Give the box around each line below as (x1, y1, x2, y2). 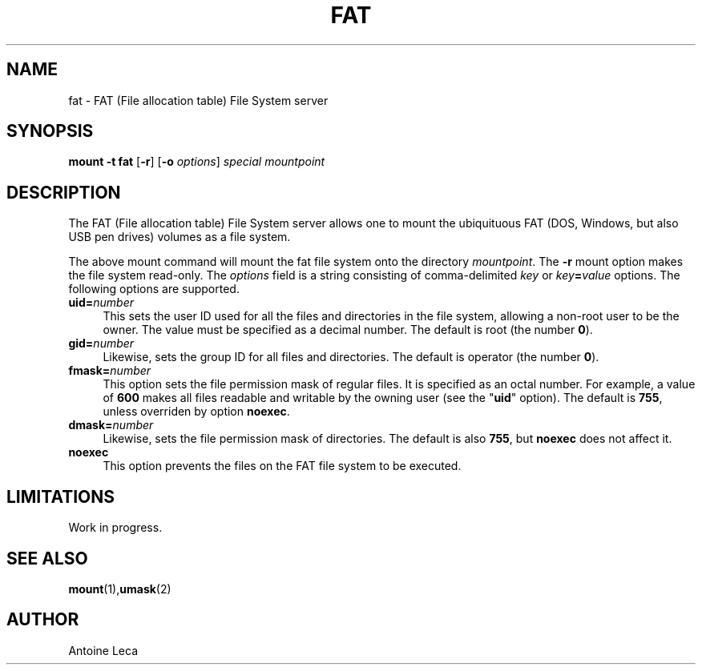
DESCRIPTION (6, 182, 121, 203)
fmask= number (68, 364, 151, 378)
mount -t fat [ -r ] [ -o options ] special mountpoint (68, 155, 325, 169)
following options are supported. (68, 282, 240, 296)
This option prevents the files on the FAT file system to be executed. (103, 459, 462, 473)
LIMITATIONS (6, 486, 115, 507)
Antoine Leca (68, 643, 138, 657)
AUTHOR (6, 609, 79, 630)
